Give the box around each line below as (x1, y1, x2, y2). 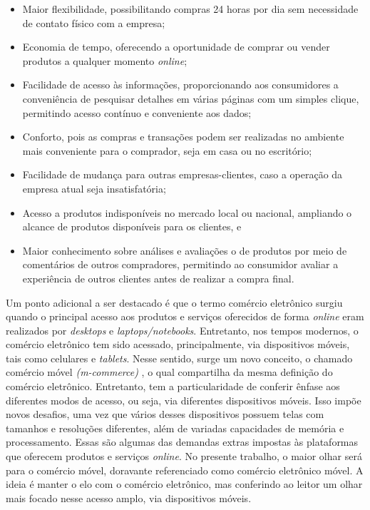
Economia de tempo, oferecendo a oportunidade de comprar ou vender (22, 39, 330, 54)
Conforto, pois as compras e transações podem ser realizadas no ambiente (22, 129, 344, 144)
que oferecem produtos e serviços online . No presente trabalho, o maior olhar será (6, 449, 362, 464)
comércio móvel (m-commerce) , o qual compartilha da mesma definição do (6, 364, 333, 379)
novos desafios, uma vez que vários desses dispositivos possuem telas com (6, 407, 324, 422)
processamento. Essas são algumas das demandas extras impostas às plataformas (6, 434, 359, 449)
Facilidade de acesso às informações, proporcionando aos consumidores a (22, 77, 339, 92)
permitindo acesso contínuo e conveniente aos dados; (22, 105, 252, 120)
